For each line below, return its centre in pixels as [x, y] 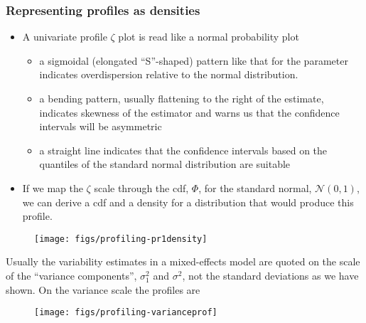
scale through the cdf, [141, 187]
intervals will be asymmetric [101, 126]
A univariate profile [65, 37]
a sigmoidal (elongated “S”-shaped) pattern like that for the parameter [194, 60]
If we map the [53, 187]
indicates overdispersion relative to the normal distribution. [169, 74]
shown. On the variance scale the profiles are [103, 289]
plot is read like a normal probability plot [209, 37]
